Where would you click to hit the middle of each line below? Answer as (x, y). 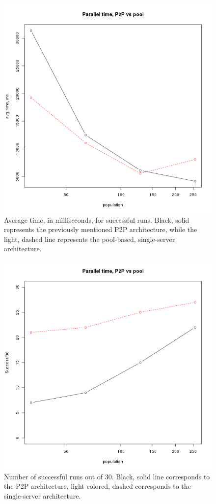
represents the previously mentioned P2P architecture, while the (101, 229)
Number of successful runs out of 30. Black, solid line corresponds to (107, 476)
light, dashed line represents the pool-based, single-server (90, 239)
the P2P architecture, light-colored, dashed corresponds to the (97, 486)
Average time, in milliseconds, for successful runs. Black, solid (97, 219)
